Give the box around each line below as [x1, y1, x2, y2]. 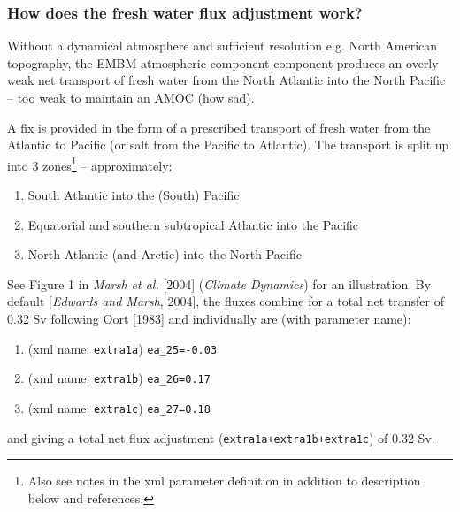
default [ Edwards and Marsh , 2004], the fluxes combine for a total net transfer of [7, 292, 444, 310]
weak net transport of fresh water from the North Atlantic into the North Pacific [7, 71, 446, 89]
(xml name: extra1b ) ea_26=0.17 [27, 369, 211, 387]
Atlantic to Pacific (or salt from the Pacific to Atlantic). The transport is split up [7, 135, 449, 154]
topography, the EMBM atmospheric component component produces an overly [7, 53, 439, 72]
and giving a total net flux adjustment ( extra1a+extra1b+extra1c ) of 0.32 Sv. [7, 428, 435, 447]
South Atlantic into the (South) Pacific [27, 186, 240, 204]
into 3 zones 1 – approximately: [7, 153, 172, 174]
